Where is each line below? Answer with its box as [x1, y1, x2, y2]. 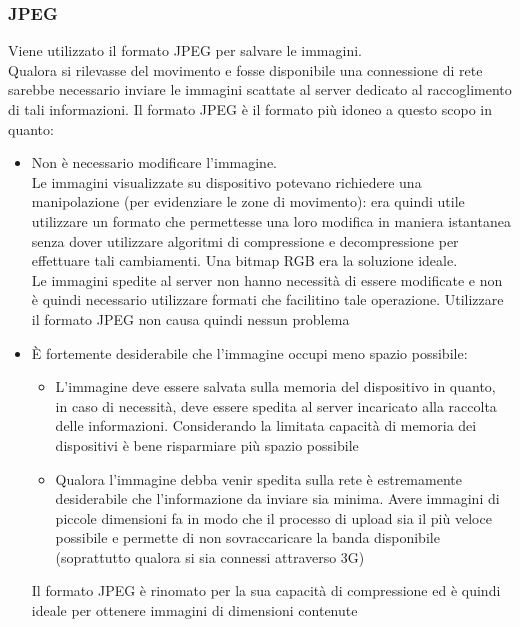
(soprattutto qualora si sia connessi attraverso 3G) [55, 546, 365, 567]
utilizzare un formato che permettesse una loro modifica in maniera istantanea [31, 210, 511, 231]
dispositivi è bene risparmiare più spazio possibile [55, 434, 359, 455]
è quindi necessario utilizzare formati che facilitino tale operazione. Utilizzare [31, 289, 504, 310]
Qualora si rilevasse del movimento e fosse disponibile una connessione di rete [8, 59, 483, 80]
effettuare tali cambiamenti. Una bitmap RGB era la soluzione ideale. [31, 250, 458, 271]
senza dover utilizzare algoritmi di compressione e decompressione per [31, 230, 459, 251]
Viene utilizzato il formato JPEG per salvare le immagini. [8, 40, 362, 61]
